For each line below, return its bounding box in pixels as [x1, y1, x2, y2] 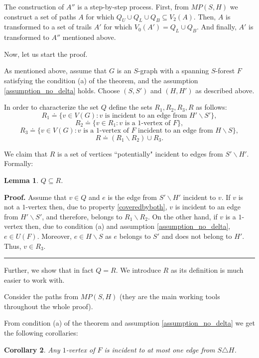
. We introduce [116, 265, 161, 275]
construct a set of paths [4, 11, 76, 21]
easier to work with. [4, 274, 65, 285]
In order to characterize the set [4, 102, 99, 112]
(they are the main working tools [120, 291, 220, 302]
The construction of [4, 1, 64, 11]
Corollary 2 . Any [4, 344, 60, 355]
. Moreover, [37, 230, 72, 241]
